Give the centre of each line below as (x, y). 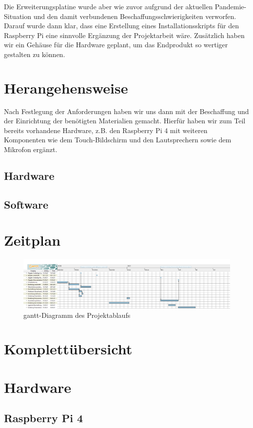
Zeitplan (32, 240)
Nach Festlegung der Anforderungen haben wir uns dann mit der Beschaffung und (126, 111)
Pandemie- (231, 6)
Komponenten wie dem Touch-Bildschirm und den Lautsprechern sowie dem (118, 140)
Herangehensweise (66, 88)
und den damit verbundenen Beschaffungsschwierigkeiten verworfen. (135, 16)
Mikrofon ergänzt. (31, 149)
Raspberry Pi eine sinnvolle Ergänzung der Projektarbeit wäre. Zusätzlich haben (124, 35)
